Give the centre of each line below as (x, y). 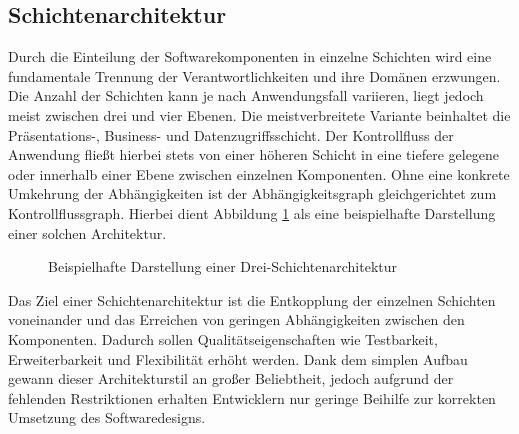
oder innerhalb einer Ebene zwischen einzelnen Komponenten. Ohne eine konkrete (259, 173)
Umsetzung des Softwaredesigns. (107, 417)
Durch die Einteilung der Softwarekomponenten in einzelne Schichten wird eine (250, 56)
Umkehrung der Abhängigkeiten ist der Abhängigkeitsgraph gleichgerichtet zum (252, 193)
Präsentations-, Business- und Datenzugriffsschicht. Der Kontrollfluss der (231, 134)
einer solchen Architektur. (87, 232)
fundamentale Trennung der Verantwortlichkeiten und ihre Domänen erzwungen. (254, 75)
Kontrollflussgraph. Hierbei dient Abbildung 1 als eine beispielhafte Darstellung (252, 212)
